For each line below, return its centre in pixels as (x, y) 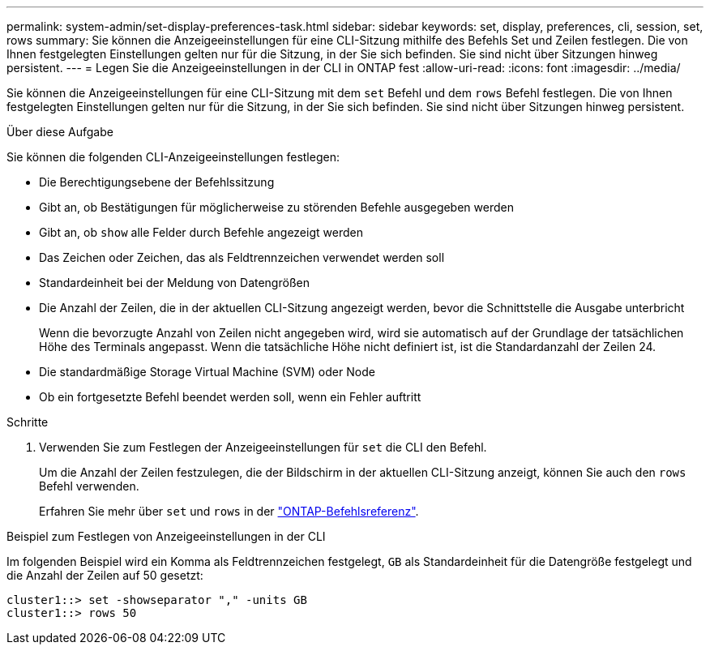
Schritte (28, 422)
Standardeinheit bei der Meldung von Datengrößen (174, 283)
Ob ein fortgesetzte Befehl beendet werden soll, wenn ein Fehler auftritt (230, 397)
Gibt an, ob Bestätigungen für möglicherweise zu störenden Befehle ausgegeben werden (276, 207)
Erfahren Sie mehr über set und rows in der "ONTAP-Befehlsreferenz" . (229, 511)
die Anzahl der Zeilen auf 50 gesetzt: (105, 575)
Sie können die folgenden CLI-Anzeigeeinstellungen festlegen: (173, 157)
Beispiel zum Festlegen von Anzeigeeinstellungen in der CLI (166, 536)
